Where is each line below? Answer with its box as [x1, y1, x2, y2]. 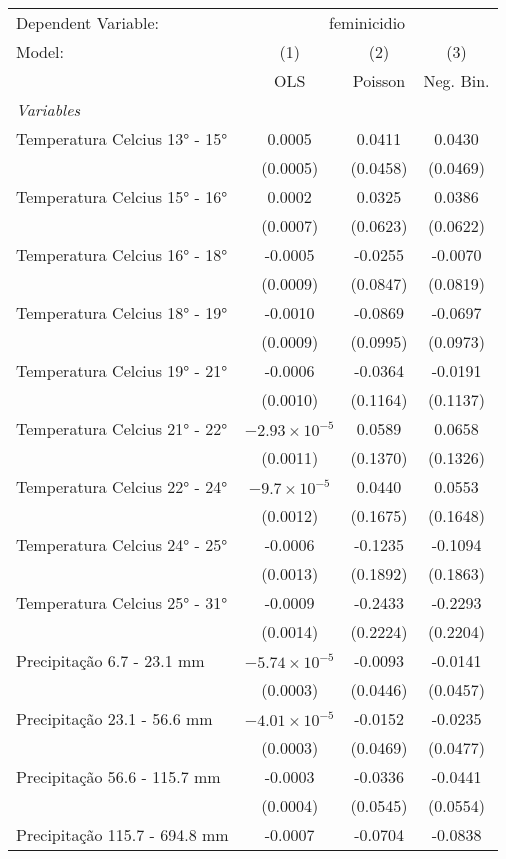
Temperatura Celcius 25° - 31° [16, 591, 228, 614]
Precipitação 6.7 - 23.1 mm [16, 649, 205, 672]
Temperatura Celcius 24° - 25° [16, 533, 228, 556]
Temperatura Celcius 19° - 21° [16, 359, 228, 382]
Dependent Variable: [16, 11, 159, 34]
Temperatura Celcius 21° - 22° [16, 417, 228, 440]
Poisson [352, 69, 406, 92]
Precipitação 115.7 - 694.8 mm [16, 823, 229, 846]
